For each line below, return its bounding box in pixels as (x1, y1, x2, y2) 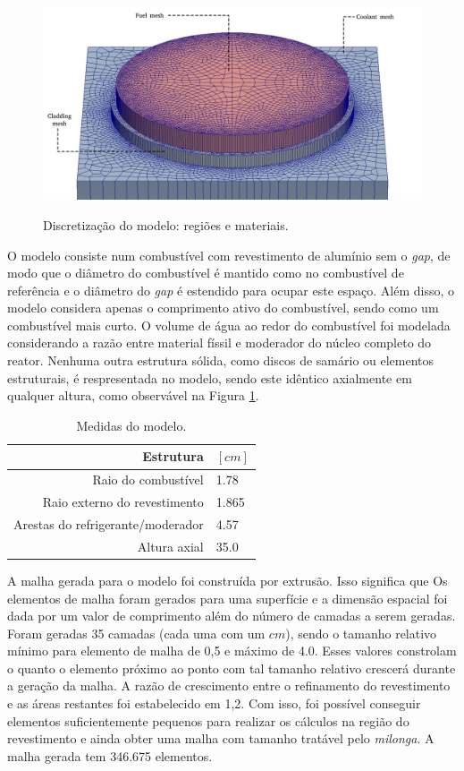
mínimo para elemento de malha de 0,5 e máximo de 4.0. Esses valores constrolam (7, 641, 457, 660)
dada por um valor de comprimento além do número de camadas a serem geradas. (7, 606, 456, 625)
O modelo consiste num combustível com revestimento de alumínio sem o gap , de (7, 245, 451, 264)
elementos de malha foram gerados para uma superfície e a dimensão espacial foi (7, 588, 448, 607)
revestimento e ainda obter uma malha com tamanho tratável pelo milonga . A (7, 729, 434, 748)
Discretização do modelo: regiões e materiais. (43, 215, 289, 234)
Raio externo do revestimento (42, 493, 204, 511)
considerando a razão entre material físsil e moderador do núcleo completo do (7, 333, 432, 352)
